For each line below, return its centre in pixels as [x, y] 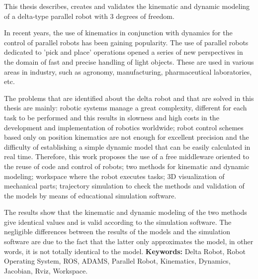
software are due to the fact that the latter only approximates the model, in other [129, 241]
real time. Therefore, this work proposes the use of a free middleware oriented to [127, 156]
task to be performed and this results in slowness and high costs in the [112, 117]
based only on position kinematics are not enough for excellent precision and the [127, 137]
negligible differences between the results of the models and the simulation [117, 232]
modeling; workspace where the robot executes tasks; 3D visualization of [114, 176]
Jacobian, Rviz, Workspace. [46, 270]
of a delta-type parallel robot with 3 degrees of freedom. [89, 16]
